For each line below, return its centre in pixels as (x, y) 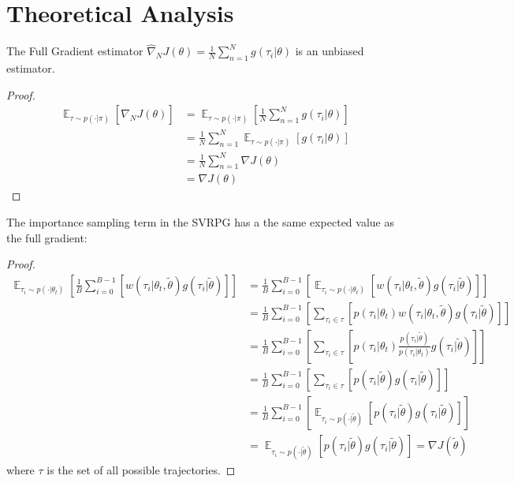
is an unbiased (330, 51)
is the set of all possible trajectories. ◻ (141, 470)
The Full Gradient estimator (75, 51)
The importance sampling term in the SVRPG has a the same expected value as (200, 222)
